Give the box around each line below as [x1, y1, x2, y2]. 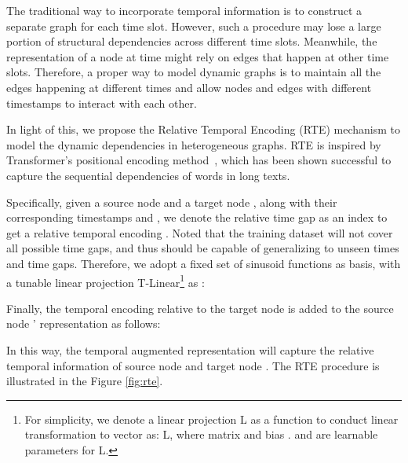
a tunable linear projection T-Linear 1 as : [6, 271, 205, 290]
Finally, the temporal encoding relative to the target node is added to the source [6, 299, 394, 316]
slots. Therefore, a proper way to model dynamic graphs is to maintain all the [6, 64, 381, 80]
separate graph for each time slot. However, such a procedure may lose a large [6, 17, 381, 34]
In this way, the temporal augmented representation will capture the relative [6, 341, 374, 358]
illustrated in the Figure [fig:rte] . [6, 373, 163, 389]
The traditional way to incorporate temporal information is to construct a [6, 2, 362, 18]
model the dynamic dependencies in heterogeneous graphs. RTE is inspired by [6, 136, 381, 152]
